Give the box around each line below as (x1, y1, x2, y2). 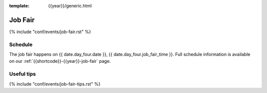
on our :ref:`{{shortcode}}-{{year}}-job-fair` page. (9, 58, 111, 64)
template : (9, 3, 30, 8)
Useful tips (9, 71, 36, 78)
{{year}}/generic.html (48, 3, 92, 8)
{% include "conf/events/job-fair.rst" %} (9, 29, 91, 35)
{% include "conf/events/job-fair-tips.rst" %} (9, 81, 101, 87)
